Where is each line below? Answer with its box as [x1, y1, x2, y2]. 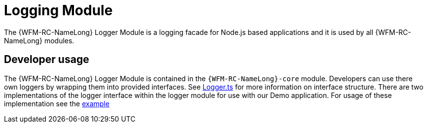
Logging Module [4, 2, 113, 19]
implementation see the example [4, 99, 109, 108]
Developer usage [4, 53, 89, 66]
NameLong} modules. [4, 36, 74, 45]
